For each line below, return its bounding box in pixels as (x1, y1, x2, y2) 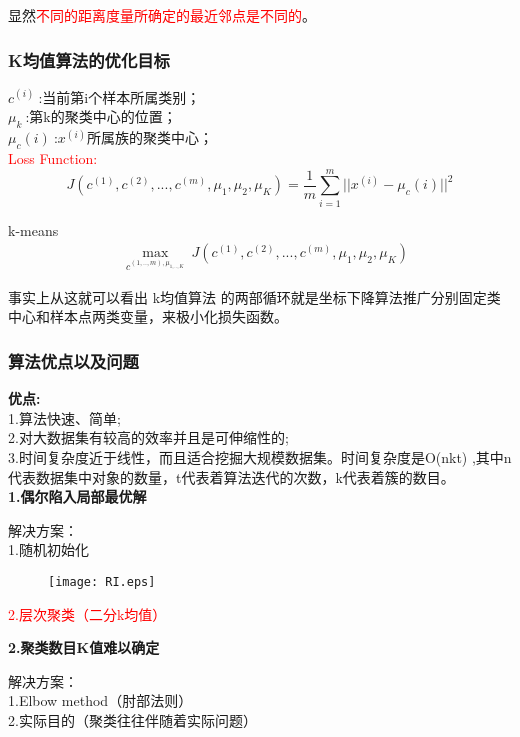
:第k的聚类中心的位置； (25, 106, 177, 127)
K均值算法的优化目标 (8, 47, 170, 72)
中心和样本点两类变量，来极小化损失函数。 (8, 306, 288, 327)
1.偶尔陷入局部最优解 (8, 486, 147, 507)
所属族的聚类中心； (87, 127, 214, 148)
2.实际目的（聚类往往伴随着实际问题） (8, 709, 257, 730)
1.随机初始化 (8, 539, 89, 560)
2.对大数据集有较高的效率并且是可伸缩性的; (8, 427, 289, 448)
